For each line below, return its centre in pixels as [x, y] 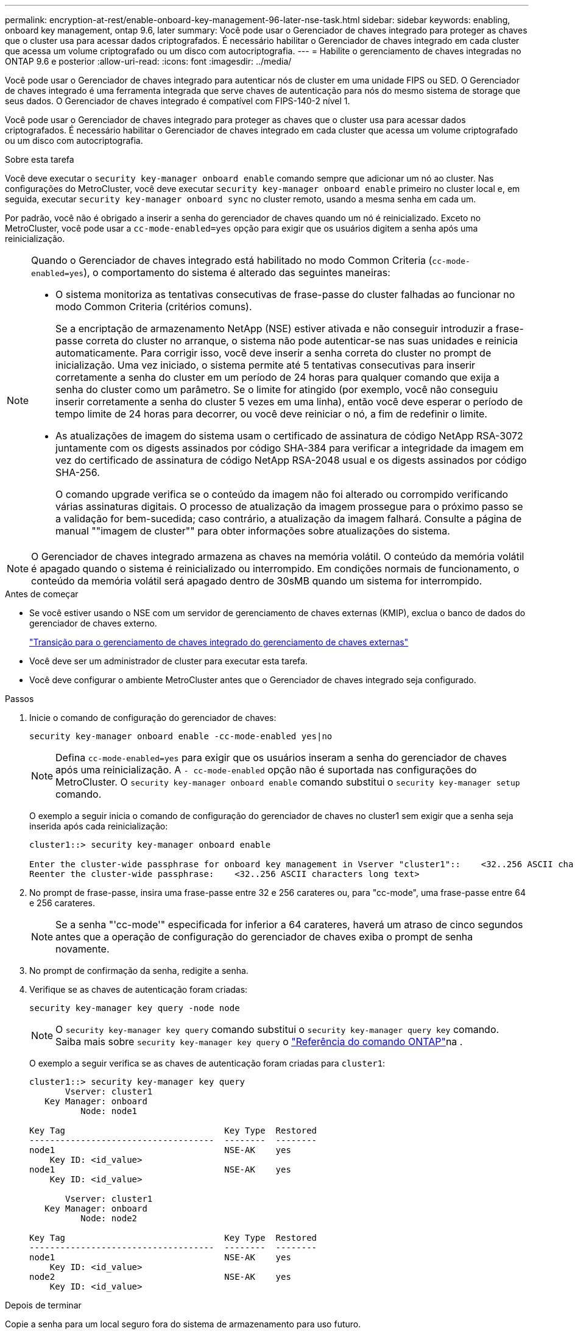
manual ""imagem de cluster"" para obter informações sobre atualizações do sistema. [253, 531]
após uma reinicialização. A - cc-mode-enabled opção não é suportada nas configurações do [266, 770]
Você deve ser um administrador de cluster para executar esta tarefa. [168, 661]
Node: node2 [109, 1218]
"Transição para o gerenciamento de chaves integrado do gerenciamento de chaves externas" [219, 642]
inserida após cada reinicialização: [99, 826]
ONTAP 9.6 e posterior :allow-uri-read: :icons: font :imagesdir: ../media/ [148, 61]
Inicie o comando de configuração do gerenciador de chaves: [153, 718]
